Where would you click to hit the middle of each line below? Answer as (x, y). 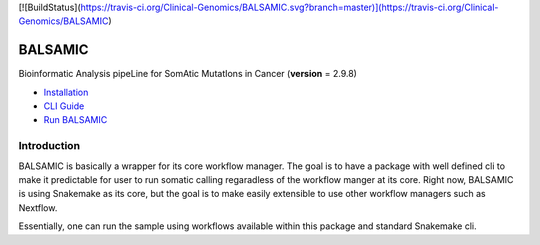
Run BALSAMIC (75, 120)
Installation (66, 92)
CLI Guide (64, 106)
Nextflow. (38, 207)
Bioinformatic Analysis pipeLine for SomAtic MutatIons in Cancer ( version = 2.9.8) (187, 74)
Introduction (49, 146)
